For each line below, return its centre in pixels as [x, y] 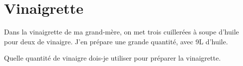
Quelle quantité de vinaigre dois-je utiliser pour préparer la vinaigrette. [113, 58]
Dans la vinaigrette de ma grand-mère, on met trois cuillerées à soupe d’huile [121, 32]
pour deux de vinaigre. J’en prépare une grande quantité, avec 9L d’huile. [116, 41]
